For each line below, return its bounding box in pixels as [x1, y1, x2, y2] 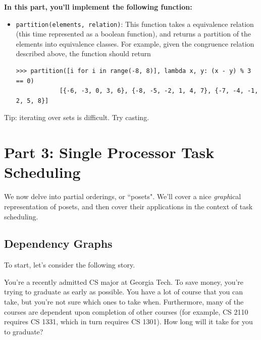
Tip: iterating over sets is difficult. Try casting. [4, 112, 149, 123]
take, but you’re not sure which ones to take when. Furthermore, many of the [4, 296, 244, 307]
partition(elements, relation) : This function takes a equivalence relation [16, 18, 254, 29]
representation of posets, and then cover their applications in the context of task [4, 201, 253, 211]
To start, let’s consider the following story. [4, 259, 135, 270]
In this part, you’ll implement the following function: [4, 2, 192, 12]
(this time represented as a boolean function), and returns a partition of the [16, 28, 251, 39]
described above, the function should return [16, 48, 151, 59]
